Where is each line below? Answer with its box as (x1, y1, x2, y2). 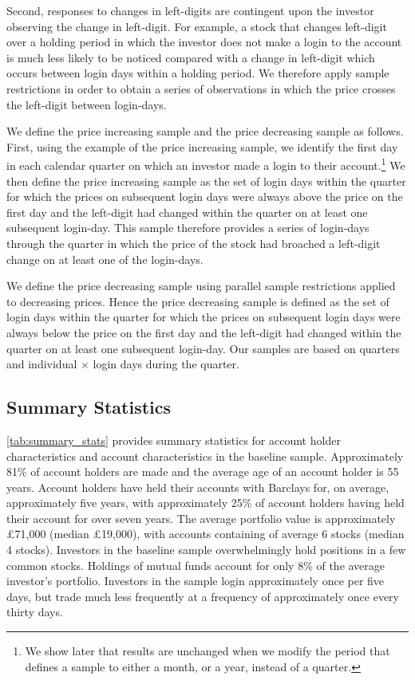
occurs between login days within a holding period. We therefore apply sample (6, 65, 389, 81)
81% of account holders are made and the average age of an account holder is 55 (6, 463, 399, 480)
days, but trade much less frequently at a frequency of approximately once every (6, 588, 399, 604)
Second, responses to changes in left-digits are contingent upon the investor (6, 2, 374, 18)
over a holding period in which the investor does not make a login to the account (6, 33, 402, 50)
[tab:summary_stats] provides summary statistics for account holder (6, 431, 341, 448)
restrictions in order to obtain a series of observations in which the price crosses (6, 80, 396, 96)
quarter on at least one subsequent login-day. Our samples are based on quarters (6, 340, 400, 356)
